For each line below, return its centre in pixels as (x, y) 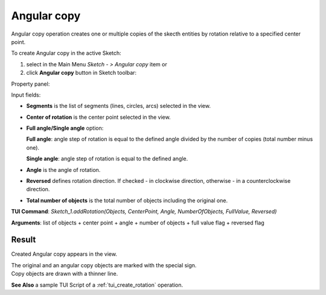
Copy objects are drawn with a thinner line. (65, 274)
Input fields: (26, 95)
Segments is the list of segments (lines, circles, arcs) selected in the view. (119, 106)
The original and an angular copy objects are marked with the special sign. (104, 265)
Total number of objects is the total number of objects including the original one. (127, 200)
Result (24, 240)
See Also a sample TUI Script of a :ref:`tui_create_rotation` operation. (97, 285)
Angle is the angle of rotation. (63, 170)
